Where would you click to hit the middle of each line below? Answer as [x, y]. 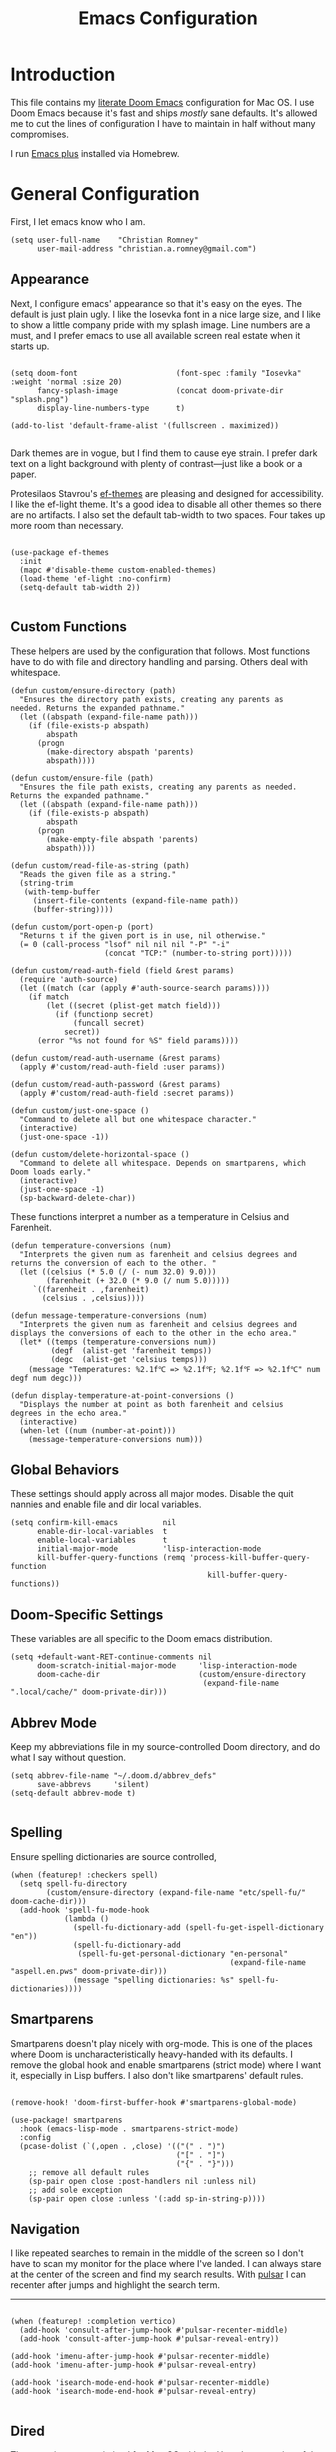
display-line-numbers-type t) [111, 408]
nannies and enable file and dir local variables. [106, 1504]
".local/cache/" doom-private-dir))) [89, 1692]
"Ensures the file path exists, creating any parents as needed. [158, 787]
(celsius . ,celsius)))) [93, 1298]
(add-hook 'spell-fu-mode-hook [84, 1910]
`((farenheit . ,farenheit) [91, 1289]
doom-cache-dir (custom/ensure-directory [171, 1675]
